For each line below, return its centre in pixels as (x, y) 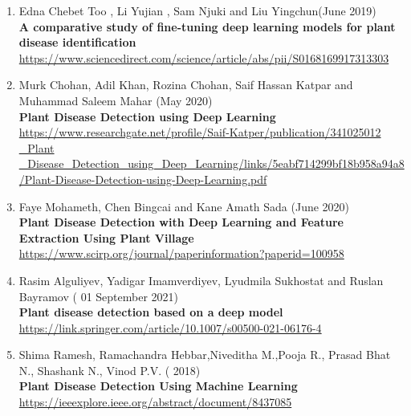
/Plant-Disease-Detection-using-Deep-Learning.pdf (143, 179)
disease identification (77, 42)
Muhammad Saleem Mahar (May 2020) (116, 100)
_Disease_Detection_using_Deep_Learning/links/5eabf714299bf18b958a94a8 (212, 163)
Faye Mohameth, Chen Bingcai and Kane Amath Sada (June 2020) (184, 206)
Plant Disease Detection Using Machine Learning (158, 386)
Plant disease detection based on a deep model (151, 312)
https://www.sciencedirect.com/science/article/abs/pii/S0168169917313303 (204, 57)
